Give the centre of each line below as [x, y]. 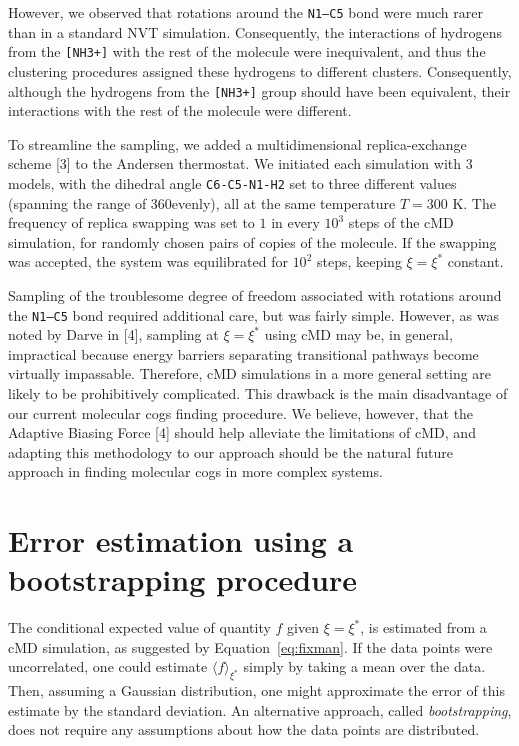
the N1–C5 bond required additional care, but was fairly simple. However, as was [253, 314]
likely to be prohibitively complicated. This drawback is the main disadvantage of [258, 393]
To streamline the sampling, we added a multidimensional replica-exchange [237, 143]
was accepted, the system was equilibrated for [148, 261]
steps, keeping [359, 261]
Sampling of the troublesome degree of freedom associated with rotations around [255, 294]
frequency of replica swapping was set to [131, 222]
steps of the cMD [401, 222]
